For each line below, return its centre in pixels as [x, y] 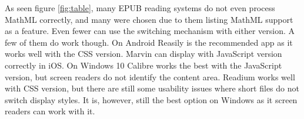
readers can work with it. [50, 111]
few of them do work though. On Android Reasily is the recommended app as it [149, 42]
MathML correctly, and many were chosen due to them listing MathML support [149, 19]
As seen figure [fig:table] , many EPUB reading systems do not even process [140, 8]
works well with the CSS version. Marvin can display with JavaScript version [143, 54]
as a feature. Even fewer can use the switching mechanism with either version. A [150, 31]
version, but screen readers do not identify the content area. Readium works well [150, 76]
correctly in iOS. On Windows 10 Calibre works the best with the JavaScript [143, 65]
